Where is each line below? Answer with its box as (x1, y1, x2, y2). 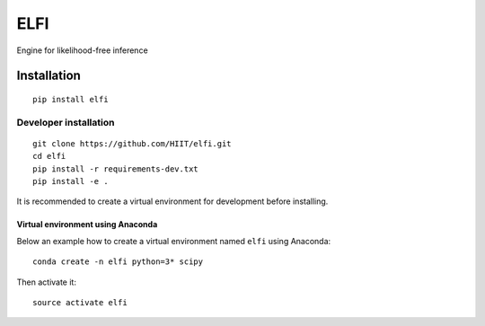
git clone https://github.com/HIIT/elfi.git (32, 138, 233, 148)
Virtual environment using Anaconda (16, 219, 158, 230)
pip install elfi (32, 94, 109, 104)
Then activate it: (16, 277, 76, 287)
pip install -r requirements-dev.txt (32, 163, 199, 174)
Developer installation (16, 116, 115, 128)
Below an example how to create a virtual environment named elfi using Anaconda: (16, 235, 331, 246)
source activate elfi (32, 297, 128, 308)
